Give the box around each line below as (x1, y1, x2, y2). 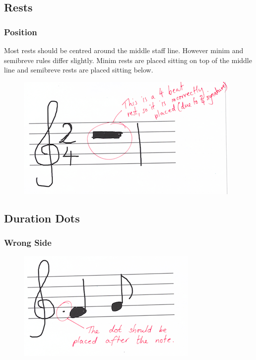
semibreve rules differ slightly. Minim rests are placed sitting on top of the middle (4, 55, 252, 65)
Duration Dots (4, 210, 80, 225)
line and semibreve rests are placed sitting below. (4, 65, 153, 75)
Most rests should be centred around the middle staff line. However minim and (4, 45, 244, 55)
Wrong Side (4, 236, 52, 249)
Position (4, 25, 37, 38)
